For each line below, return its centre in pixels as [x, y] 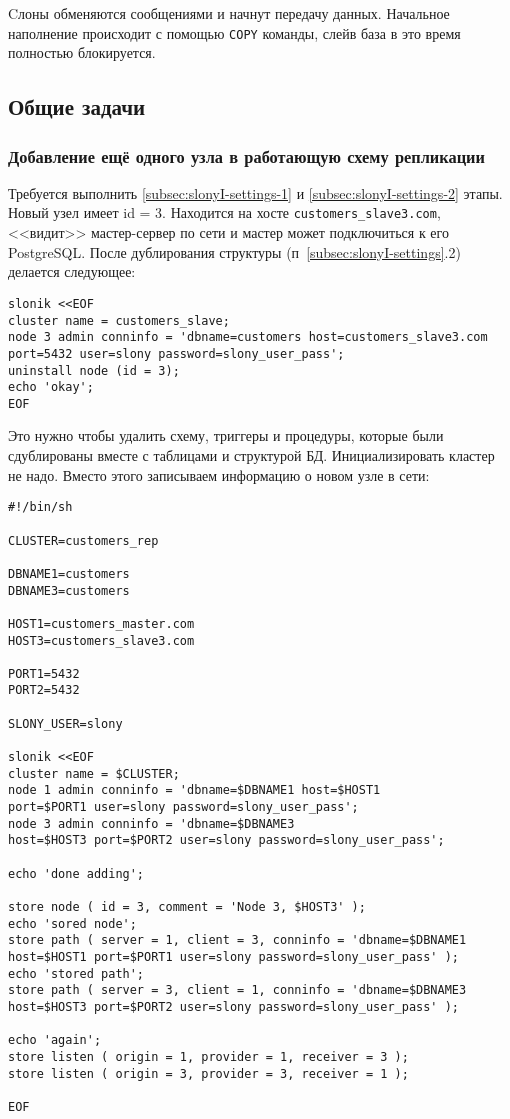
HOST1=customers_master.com [101, 623]
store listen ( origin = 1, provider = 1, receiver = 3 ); [208, 1056]
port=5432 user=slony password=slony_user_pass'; [176, 353]
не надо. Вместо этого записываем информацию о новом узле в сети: [219, 474]
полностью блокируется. [82, 52]
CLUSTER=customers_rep [83, 540]
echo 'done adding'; [76, 873]
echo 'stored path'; [76, 973]
